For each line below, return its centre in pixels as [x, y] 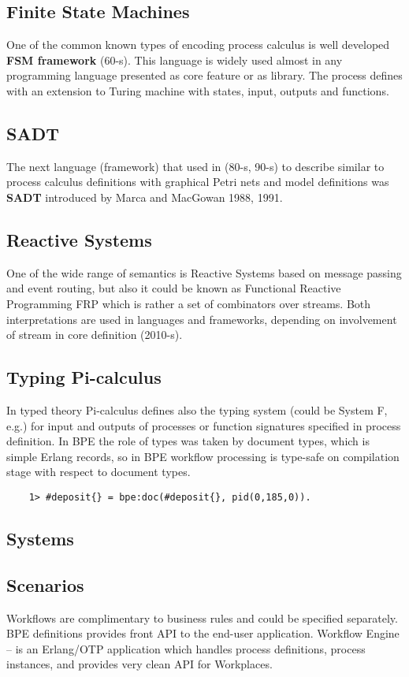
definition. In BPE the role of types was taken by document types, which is [188, 441]
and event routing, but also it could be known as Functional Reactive [174, 288]
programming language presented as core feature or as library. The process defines [204, 75]
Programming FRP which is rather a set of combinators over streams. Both [189, 303]
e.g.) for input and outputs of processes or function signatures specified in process [204, 425]
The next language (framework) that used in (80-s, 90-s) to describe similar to [195, 166]
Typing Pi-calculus [84, 377]
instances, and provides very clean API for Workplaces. [139, 664]
